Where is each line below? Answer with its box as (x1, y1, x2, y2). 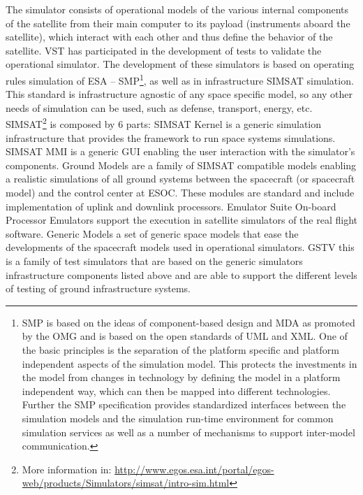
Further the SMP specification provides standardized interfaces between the (22, 397, 346, 412)
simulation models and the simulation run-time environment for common (22, 410, 334, 425)
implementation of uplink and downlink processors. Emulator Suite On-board (6, 199, 336, 213)
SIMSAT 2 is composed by (6, 115, 115, 131)
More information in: (22, 461, 112, 476)
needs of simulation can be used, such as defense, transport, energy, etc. (6, 100, 313, 115)
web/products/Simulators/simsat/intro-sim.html (22, 475, 230, 490)
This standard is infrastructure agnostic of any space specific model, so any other (6, 87, 353, 101)
